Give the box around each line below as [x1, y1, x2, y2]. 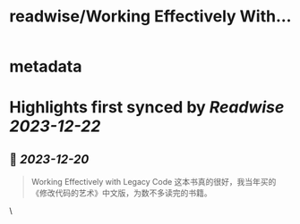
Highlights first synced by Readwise [9, 97, 285, 118]
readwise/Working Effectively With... [9, 6, 292, 27]
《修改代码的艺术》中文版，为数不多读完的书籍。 [30, 187, 212, 198]
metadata [9, 56, 82, 77]
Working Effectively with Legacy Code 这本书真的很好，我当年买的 [30, 177, 277, 187]
